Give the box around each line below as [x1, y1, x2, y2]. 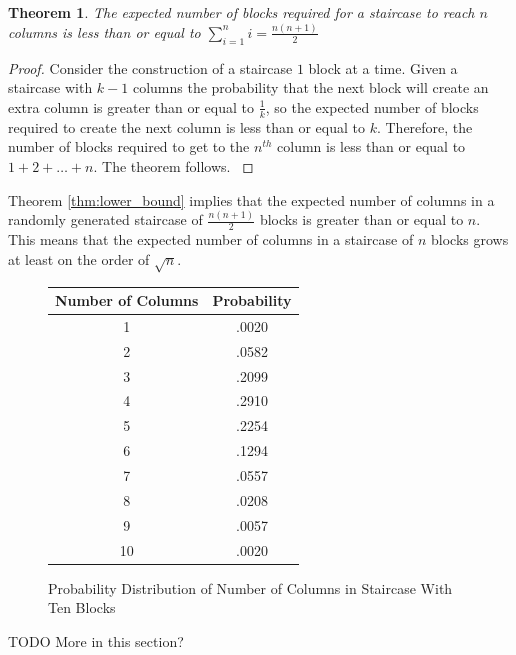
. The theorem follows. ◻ [93, 155, 254, 176]
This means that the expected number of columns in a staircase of [8, 229, 414, 250]
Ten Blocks [48, 597, 116, 618]
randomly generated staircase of [8, 209, 203, 230]
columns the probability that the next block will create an [132, 77, 489, 98]
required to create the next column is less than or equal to [8, 116, 365, 137]
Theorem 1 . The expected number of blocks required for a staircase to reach [8, 2, 475, 22]
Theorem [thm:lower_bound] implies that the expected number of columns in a [8, 189, 495, 210]
